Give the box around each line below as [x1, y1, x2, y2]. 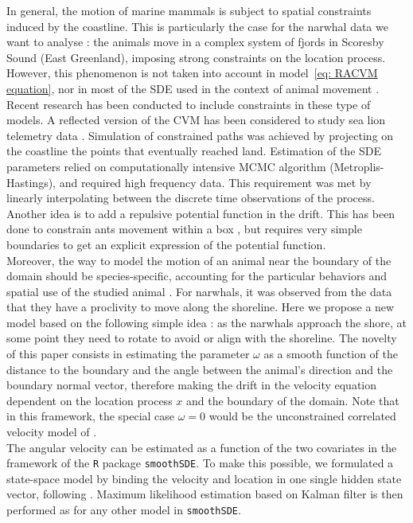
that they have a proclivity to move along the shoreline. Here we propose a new [6, 299, 395, 315]
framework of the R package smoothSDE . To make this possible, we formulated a [6, 455, 394, 471]
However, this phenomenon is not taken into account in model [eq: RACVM [6, 64, 378, 81]
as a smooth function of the [263, 345, 398, 362]
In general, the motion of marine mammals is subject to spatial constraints [6, 2, 372, 18]
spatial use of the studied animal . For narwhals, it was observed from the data [6, 283, 392, 299]
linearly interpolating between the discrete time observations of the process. [6, 189, 375, 206]
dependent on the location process [6, 392, 173, 408]
